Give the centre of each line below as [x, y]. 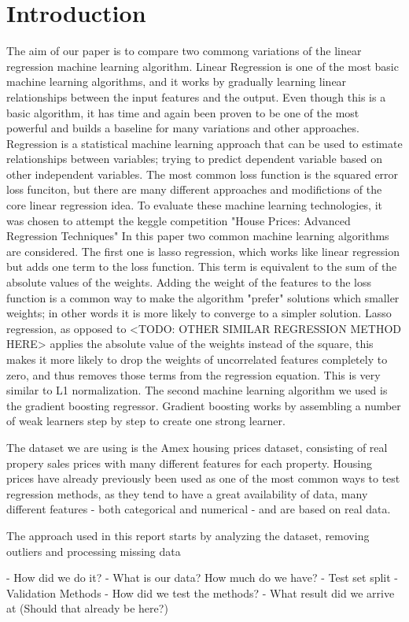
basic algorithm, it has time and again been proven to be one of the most [183, 112]
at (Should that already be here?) [87, 608]
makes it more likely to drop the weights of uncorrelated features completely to [197, 359]
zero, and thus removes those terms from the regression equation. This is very [193, 374]
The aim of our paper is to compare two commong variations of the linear [184, 51]
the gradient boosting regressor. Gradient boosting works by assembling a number [204, 405]
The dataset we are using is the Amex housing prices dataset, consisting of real [197, 447]
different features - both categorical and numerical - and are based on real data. [199, 509]
